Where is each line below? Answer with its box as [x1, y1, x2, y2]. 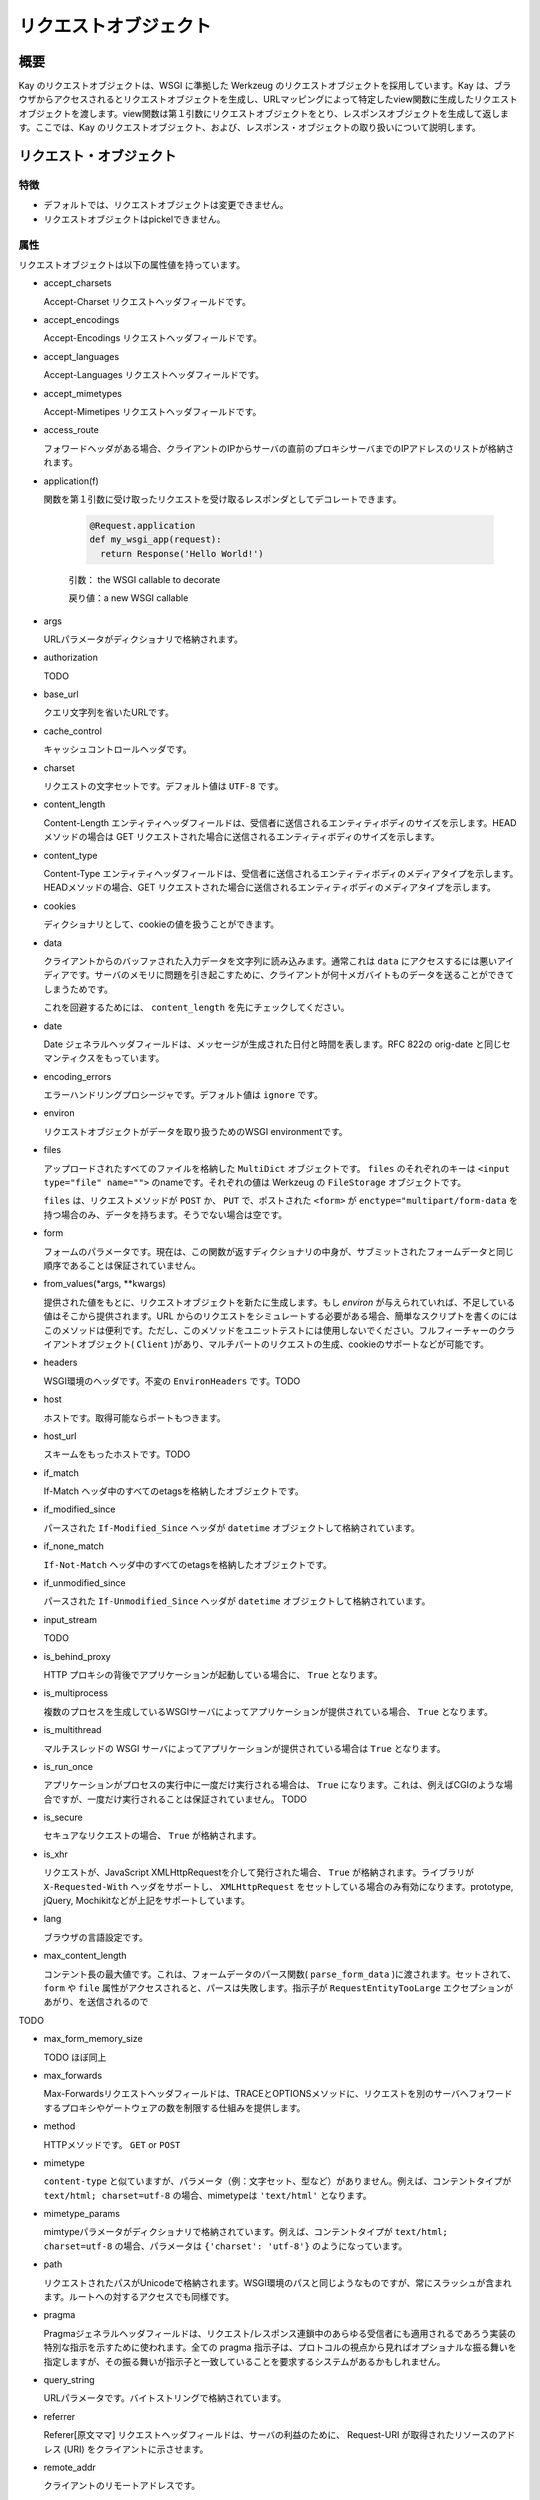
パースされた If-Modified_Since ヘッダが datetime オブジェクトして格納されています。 [43, 1521, 420, 1534]
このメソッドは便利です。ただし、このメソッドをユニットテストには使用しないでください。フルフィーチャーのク [43, 1324, 507, 1336]
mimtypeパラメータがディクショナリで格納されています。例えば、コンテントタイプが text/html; [43, 2226, 449, 2238]
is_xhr [43, 1848, 69, 1860]
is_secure [43, 1811, 84, 1824]
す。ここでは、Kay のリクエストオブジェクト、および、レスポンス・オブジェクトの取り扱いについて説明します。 [18, 121, 482, 134]
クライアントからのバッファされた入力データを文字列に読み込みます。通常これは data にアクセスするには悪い [43, 955, 497, 967]
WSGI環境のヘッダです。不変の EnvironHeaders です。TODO [43, 1375, 301, 1387]
